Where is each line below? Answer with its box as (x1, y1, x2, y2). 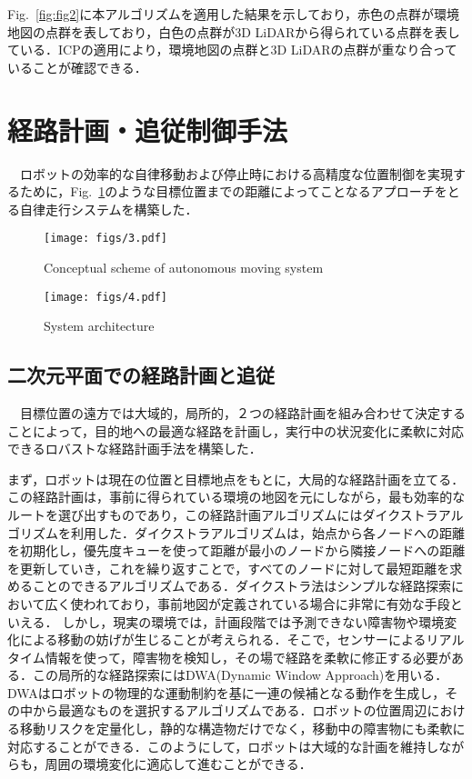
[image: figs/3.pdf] (44, 232, 168, 245)
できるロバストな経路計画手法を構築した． (7, 439, 262, 458)
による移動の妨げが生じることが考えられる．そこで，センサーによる (19, 630, 427, 649)
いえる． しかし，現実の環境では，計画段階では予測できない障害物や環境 (7, 612, 445, 631)
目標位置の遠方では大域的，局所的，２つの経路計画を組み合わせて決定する (19, 403, 466, 422)
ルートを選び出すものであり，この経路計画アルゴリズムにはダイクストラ (7, 504, 438, 524)
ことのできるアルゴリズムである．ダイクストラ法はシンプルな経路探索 (32, 576, 451, 595)
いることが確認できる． (7, 57, 147, 76)
